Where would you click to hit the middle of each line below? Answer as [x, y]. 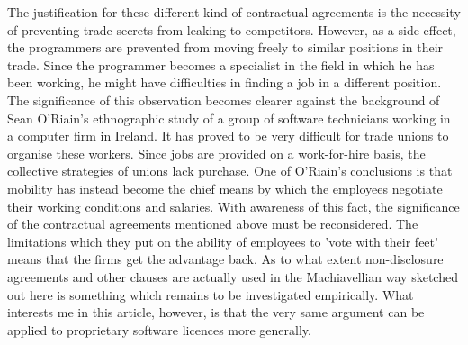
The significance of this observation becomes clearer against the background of [224, 100]
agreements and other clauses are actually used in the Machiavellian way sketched [233, 276]
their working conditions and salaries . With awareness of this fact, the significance [234, 206]
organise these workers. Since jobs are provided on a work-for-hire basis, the [216, 153]
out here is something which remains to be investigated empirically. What [211, 294]
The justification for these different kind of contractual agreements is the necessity [234, 12]
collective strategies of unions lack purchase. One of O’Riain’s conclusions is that [230, 171]
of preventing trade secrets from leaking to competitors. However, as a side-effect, [232, 29]
